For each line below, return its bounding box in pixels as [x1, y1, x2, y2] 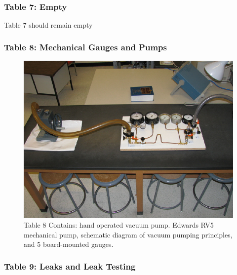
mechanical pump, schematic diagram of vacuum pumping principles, [24, 229, 233, 239]
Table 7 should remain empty [4, 20, 93, 30]
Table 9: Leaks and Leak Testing [4, 260, 136, 272]
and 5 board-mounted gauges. [24, 239, 114, 249]
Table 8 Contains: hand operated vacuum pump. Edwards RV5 [24, 220, 214, 230]
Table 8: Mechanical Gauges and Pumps [4, 40, 167, 53]
